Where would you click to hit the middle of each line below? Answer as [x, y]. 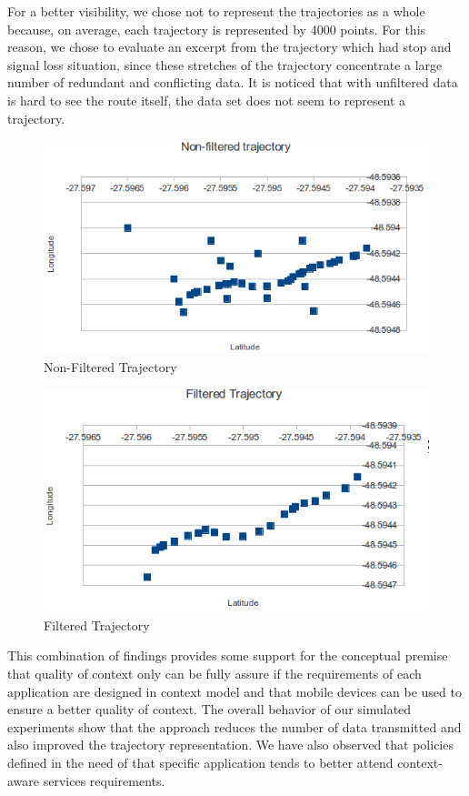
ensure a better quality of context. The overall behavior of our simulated [210, 709]
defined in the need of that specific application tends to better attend [200, 762]
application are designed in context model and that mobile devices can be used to [234, 691]
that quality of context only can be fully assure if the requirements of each [215, 673]
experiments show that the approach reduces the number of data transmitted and [234, 726]
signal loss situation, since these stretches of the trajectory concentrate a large [225, 64]
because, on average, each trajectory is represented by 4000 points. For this [217, 29]
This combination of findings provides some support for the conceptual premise [228, 655]
